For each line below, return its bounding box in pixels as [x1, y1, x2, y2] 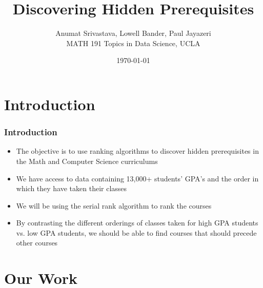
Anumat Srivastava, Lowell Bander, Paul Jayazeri [55, 28, 211, 38]
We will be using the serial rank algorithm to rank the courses [16, 200, 212, 211]
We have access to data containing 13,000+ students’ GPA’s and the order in [16, 173, 259, 183]
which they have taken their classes [16, 183, 127, 194]
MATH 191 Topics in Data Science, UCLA [66, 37, 200, 48]
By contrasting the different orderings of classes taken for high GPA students [16, 217, 258, 228]
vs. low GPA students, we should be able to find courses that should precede [16, 227, 257, 238]
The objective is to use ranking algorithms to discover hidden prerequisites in [16, 146, 259, 156]
